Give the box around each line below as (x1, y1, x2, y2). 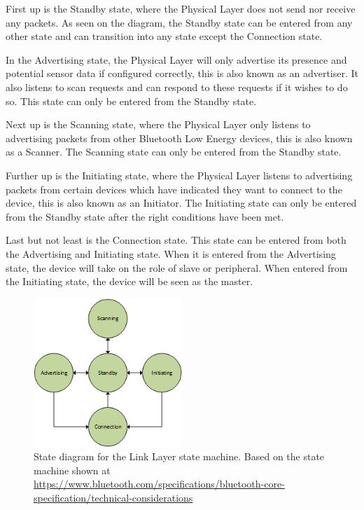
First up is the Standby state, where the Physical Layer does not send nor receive (6, 1, 356, 15)
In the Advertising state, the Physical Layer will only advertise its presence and (6, 52, 347, 67)
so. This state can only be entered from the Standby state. (6, 93, 257, 108)
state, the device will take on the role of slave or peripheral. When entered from (6, 260, 348, 275)
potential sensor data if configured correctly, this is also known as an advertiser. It (6, 66, 358, 81)
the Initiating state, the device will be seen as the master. (6, 274, 253, 289)
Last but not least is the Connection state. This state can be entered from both (6, 233, 346, 247)
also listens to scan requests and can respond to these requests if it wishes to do (6, 79, 348, 94)
